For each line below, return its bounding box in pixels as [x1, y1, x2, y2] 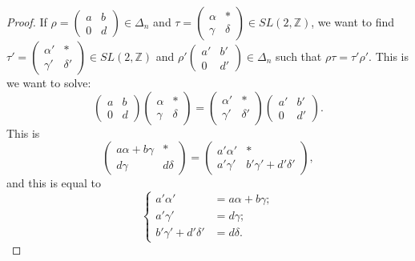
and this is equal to [6, 175, 101, 191]
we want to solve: [6, 74, 91, 90]
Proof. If [6, 14, 47, 30]
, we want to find [311, 14, 395, 30]
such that [276, 48, 322, 64]
